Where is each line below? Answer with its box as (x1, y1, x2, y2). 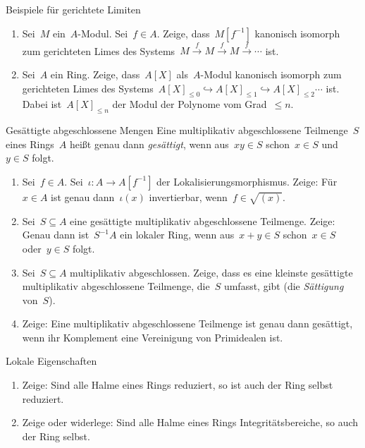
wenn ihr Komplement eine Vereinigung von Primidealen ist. (22, 329, 283, 344)
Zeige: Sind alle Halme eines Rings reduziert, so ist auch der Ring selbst (22, 377, 333, 392)
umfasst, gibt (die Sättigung (223, 279, 344, 293)
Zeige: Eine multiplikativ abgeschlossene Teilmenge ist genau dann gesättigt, (22, 316, 353, 331)
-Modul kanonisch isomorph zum (200, 66, 342, 81)
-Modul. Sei (78, 25, 128, 40)
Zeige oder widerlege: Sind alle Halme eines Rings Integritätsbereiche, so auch (22, 415, 359, 430)
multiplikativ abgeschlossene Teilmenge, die (22, 279, 210, 293)
